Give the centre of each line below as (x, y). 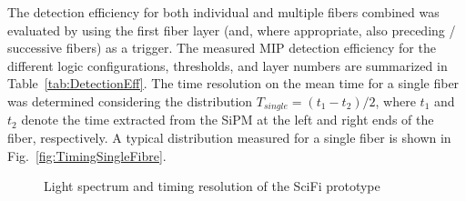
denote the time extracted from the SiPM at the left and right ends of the (228, 120)
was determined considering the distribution (130, 100)
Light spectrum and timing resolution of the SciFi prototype (212, 186)
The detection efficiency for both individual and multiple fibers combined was (223, 12)
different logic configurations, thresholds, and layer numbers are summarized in (228, 65)
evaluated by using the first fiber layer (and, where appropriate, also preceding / (232, 30)
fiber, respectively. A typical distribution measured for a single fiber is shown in (229, 138)
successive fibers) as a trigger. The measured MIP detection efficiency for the (222, 48)
